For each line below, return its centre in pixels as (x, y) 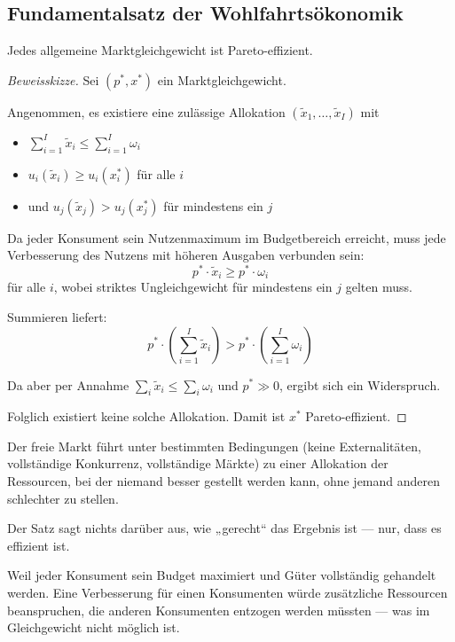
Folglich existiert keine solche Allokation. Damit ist (146, 416)
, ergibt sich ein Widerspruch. (360, 384)
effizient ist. (39, 545)
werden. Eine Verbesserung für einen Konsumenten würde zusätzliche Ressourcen (227, 593)
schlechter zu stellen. (63, 498)
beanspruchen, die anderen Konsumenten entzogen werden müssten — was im (219, 610)
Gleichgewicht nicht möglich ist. (94, 627)
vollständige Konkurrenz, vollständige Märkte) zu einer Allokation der (198, 463)
